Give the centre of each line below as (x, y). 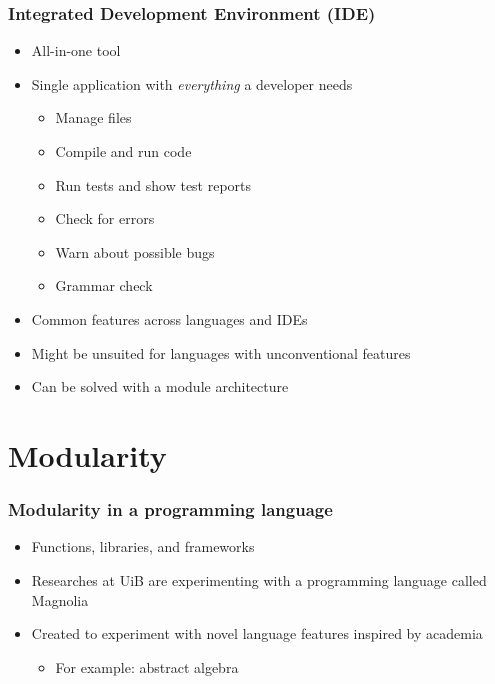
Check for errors (105, 218)
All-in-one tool (76, 50)
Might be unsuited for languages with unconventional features (221, 352)
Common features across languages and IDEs (169, 318)
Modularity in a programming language (170, 509)
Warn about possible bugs (135, 251)
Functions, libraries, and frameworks (143, 546)
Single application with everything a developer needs (192, 83)
